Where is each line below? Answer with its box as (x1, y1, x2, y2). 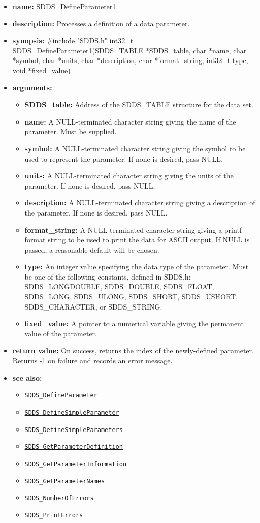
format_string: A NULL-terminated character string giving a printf (24, 224, 242, 235)
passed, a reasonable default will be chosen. (24, 244, 159, 255)
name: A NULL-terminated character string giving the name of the (24, 116, 236, 127)
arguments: (12, 82, 52, 93)
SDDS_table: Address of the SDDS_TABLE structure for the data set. (24, 99, 253, 110)
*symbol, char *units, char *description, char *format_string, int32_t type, (12, 55, 248, 66)
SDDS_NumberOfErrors (24, 495, 94, 502)
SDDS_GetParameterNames (24, 477, 105, 485)
